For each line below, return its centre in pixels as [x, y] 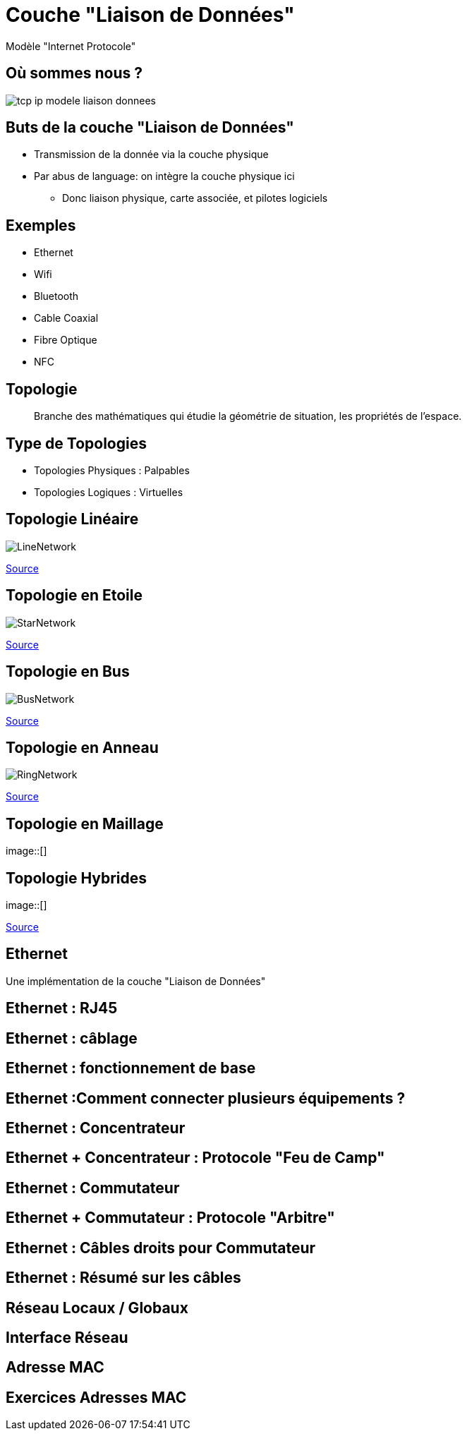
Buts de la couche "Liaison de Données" [150, 128]
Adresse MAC [55, 1368]
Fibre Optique [66, 340]
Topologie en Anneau [82, 747]
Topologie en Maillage [85, 823]
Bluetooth [56, 296]
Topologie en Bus [68, 672]
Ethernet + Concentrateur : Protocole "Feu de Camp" [195, 1158]
